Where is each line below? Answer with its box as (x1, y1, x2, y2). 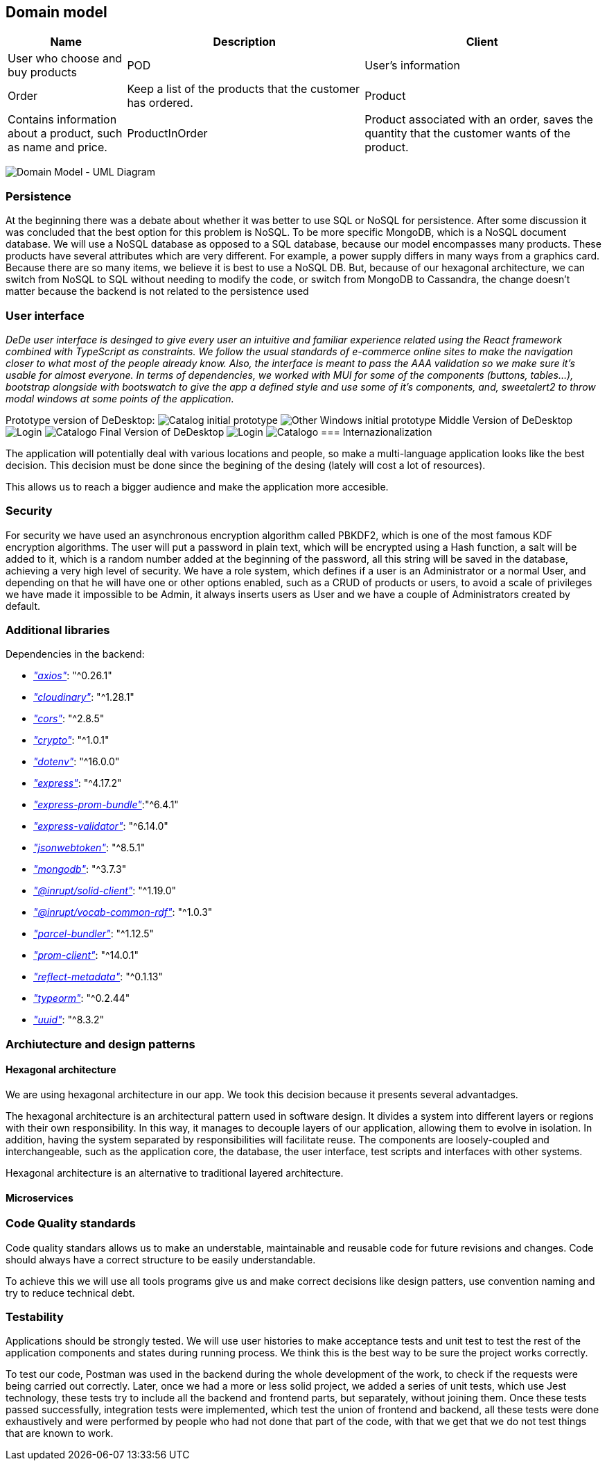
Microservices (6, 1191, 73, 1204)
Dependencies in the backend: (6, 648, 145, 660)
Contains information (8, 112, 117, 127)
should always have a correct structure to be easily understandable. (6, 1253, 316, 1265)
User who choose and (8, 51, 123, 66)
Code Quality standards (6, 1216, 136, 1231)
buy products (8, 65, 77, 80)
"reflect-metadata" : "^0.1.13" (33, 971, 163, 983)
